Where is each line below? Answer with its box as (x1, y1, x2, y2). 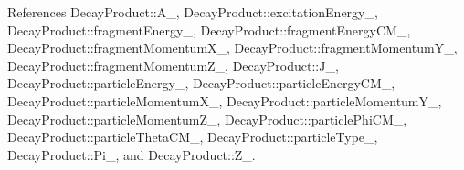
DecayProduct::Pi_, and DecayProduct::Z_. (7, 145, 256, 164)
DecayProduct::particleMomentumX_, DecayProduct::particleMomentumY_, (7, 91, 442, 110)
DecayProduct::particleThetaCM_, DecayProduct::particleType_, (7, 127, 378, 146)
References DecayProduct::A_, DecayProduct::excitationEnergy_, (7, 3, 378, 21)
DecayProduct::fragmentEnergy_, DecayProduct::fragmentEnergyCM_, (7, 20, 411, 39)
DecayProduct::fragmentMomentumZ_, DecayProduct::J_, (7, 55, 339, 75)
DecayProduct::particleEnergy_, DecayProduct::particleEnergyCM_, (7, 74, 395, 93)
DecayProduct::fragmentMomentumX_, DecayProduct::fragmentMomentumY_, (7, 38, 458, 57)
